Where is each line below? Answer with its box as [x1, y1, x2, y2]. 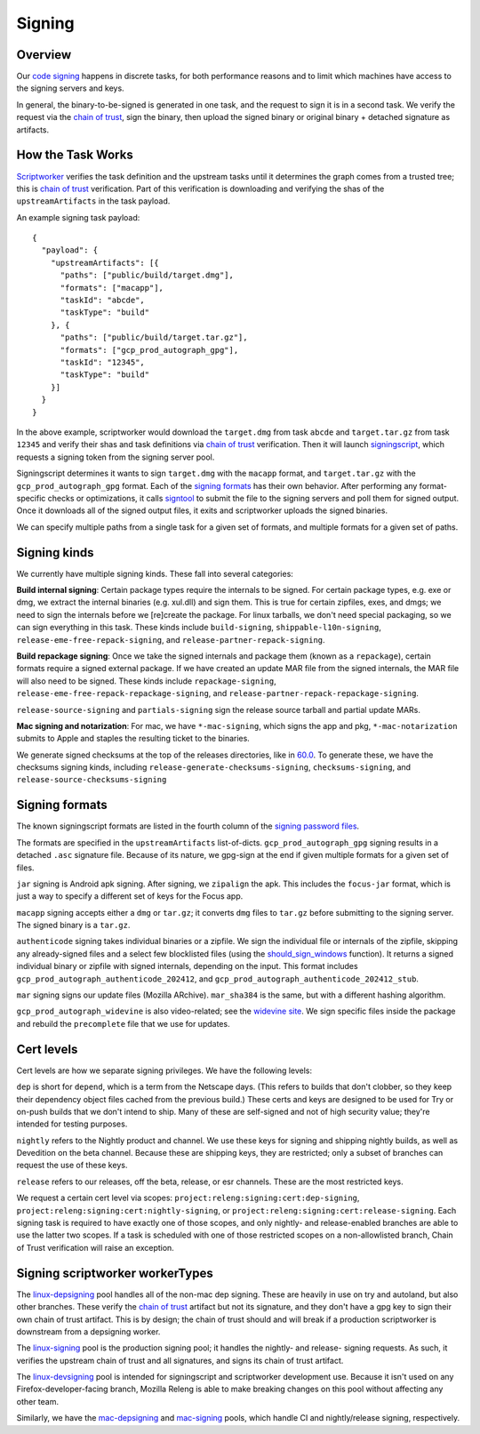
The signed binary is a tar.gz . [16, 920, 131, 931]
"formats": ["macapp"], [60, 283, 164, 292]
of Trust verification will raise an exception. [16, 1242, 175, 1253]
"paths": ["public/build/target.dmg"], [60, 270, 235, 280]
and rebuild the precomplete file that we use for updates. [16, 1018, 230, 1029]
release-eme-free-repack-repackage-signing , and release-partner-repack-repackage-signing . [16, 688, 420, 699]
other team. [16, 1396, 60, 1406]
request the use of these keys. [16, 1160, 128, 1171]
